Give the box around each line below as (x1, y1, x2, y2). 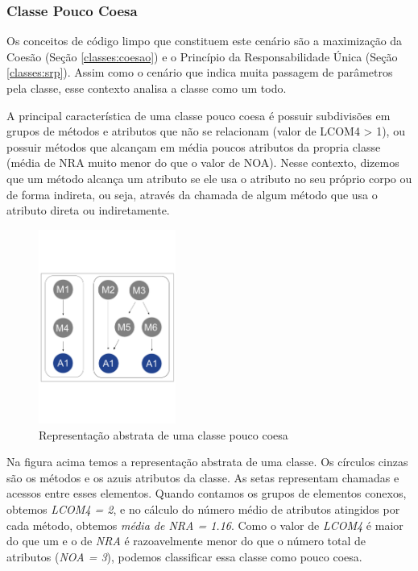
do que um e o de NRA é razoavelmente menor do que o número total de (6, 532, 366, 549)
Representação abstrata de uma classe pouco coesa (39, 426, 288, 443)
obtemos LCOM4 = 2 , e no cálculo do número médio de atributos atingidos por (6, 500, 400, 517)
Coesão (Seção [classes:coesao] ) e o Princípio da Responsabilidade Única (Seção (6, 48, 398, 65)
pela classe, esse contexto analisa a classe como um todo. (6, 80, 287, 96)
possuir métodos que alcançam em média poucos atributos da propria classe (6, 138, 381, 155)
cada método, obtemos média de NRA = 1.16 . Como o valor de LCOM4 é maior (6, 516, 404, 533)
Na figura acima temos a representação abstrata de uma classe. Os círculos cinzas (6, 453, 408, 470)
